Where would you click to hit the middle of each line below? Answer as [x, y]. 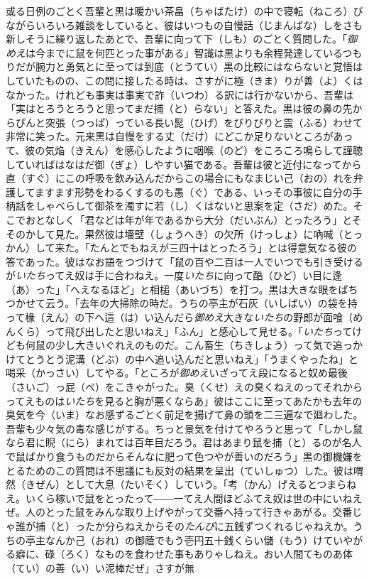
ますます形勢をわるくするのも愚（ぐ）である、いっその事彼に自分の [193, 191]
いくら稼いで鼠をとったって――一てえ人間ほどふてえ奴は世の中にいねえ [194, 498]
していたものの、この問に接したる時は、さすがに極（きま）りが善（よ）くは [184, 80]
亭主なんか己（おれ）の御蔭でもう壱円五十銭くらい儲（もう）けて [179, 540]
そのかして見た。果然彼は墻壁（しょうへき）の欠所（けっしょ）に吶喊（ [175, 233]
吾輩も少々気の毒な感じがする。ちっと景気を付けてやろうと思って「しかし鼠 [184, 428]
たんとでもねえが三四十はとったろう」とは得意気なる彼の [223, 248]
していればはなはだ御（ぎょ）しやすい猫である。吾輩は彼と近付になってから [184, 164]
